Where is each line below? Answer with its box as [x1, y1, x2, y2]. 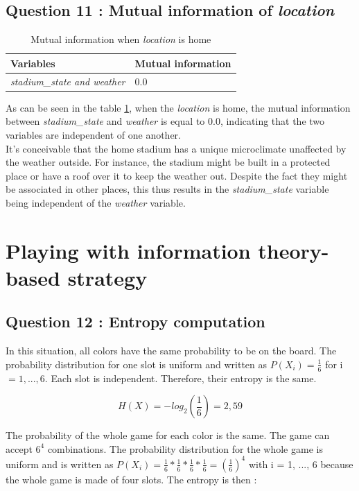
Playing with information [6, 236, 251, 264]
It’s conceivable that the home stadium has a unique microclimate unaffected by [6, 141, 347, 155]
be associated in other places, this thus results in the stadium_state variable [6, 182, 329, 196]
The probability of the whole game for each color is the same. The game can [6, 428, 330, 442]
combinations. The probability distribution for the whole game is [47, 441, 323, 456]
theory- [258, 236, 329, 264]
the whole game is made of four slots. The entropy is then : [6, 472, 257, 486]
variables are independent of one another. [6, 127, 181, 141]
